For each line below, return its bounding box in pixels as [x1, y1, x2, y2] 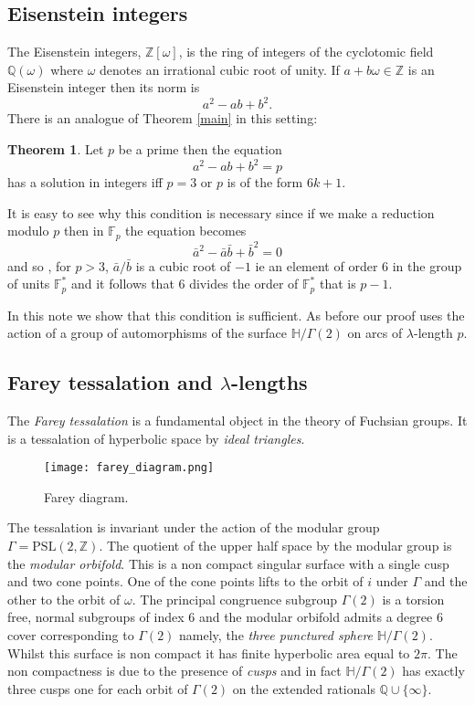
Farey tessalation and [7, 368, 213, 396]
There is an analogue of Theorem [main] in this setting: [7, 109, 318, 128]
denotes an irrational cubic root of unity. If [100, 59, 340, 79]
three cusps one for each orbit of [7, 679, 188, 698]
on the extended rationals [232, 679, 375, 698]
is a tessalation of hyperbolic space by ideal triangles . [7, 428, 305, 447]
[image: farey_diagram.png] [44, 461, 215, 475]
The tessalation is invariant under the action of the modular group [7, 518, 380, 537]
